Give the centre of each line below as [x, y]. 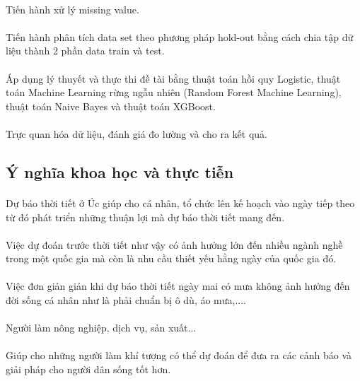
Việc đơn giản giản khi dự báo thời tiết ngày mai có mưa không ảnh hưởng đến [178, 286]
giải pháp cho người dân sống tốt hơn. [88, 369]
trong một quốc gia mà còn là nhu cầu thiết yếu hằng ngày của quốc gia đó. [171, 258]
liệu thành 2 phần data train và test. [85, 51]
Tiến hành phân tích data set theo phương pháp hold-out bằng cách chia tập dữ [180, 36]
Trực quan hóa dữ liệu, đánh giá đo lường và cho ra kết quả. [137, 133]
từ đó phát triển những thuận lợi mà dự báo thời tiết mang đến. [145, 217]
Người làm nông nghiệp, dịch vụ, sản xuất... [101, 328]
